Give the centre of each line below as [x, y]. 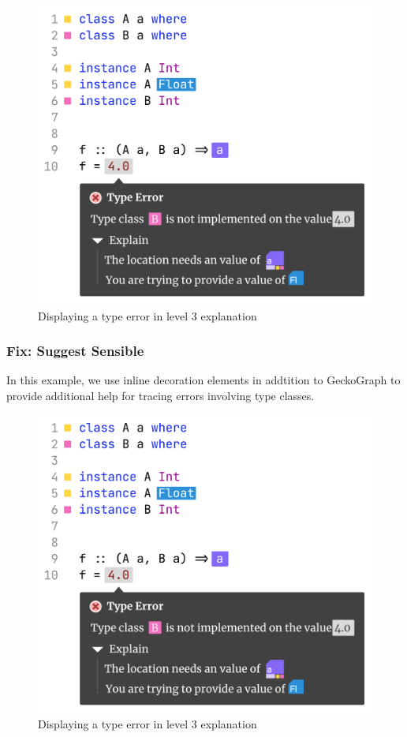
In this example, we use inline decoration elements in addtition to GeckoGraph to [203, 380]
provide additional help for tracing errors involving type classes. [161, 396]
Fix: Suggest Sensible [75, 351]
